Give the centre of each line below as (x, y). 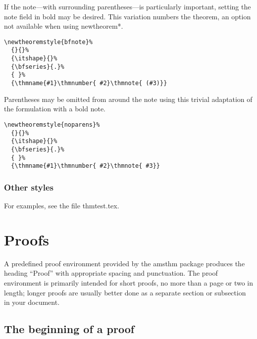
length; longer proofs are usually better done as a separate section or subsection (125, 292)
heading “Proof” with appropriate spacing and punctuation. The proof (111, 273)
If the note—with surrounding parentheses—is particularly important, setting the (128, 6)
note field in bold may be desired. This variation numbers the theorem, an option (128, 16)
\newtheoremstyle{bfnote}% (48, 42)
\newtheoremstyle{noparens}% (52, 124)
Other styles (29, 187)
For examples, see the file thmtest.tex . (62, 206)
